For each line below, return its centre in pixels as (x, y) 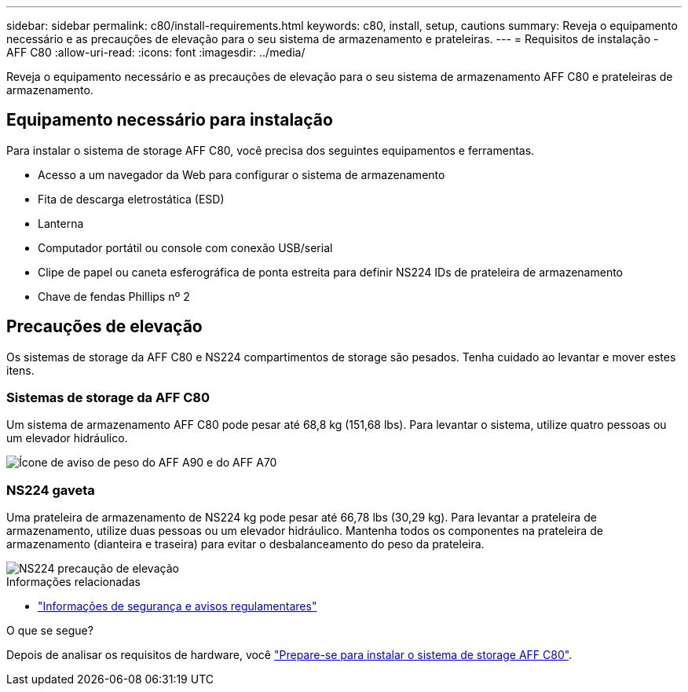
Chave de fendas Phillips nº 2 (114, 296)
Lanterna (61, 223)
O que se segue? (50, 631)
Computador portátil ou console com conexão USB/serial (185, 247)
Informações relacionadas (73, 582)
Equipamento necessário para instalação (170, 120)
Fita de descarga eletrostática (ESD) (131, 199)
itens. (20, 370)
